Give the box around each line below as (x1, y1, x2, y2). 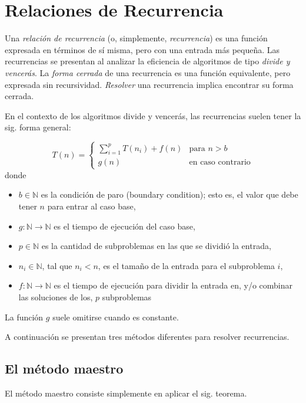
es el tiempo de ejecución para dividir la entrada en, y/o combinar (54, 279, 292, 291)
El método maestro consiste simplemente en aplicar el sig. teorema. (5, 386, 247, 399)
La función (5, 310, 44, 323)
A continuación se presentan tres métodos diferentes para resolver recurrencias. (5, 330, 290, 343)
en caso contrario (189, 158, 251, 167)
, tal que (42, 259, 72, 271)
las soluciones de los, (18, 290, 93, 303)
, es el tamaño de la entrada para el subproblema (98, 259, 275, 271)
